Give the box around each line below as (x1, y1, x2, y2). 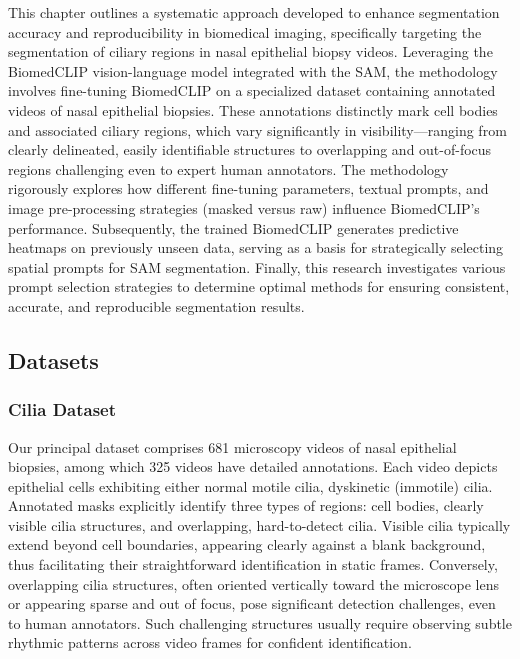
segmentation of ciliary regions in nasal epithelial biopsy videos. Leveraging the (8, 41, 493, 62)
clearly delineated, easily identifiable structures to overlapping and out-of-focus (8, 139, 492, 160)
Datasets (8, 344, 99, 375)
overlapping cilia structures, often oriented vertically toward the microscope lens (8, 573, 499, 594)
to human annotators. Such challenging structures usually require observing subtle (8, 612, 512, 633)
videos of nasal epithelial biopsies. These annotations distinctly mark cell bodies (8, 99, 498, 120)
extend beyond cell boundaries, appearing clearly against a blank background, (8, 534, 486, 555)
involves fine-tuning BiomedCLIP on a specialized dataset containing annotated (8, 80, 496, 101)
